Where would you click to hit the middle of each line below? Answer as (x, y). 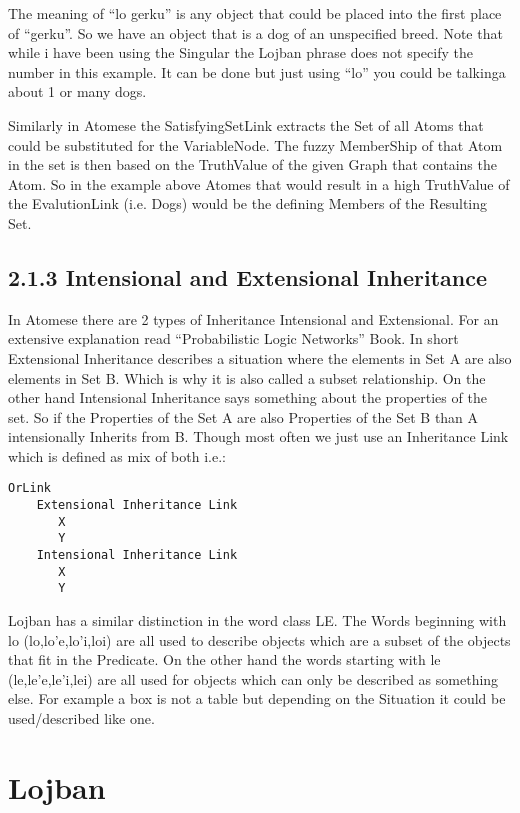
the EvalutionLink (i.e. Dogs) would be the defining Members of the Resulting (248, 203)
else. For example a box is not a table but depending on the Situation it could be (257, 698)
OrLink (29, 488)
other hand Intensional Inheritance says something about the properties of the (247, 397)
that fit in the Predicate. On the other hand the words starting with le (224, 659)
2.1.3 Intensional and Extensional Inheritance (248, 276)
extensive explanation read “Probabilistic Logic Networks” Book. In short (233, 338)
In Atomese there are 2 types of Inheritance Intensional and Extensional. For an (253, 318)
